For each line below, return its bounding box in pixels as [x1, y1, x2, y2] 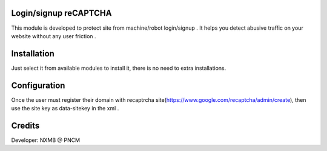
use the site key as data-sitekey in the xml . [11, 105, 119, 112]
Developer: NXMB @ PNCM [11, 136, 81, 144]
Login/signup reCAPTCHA [11, 8, 112, 18]
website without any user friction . [11, 32, 96, 39]
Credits [11, 120, 40, 130]
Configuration [11, 80, 65, 90]
